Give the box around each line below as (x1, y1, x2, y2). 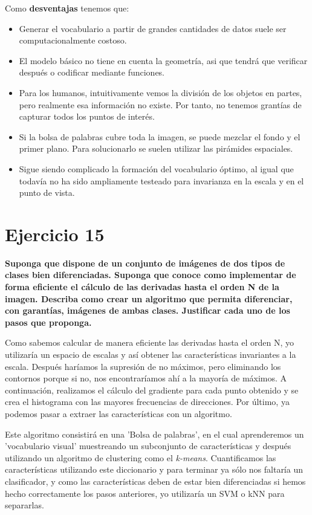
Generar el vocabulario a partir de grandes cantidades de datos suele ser (19, 22, 287, 34)
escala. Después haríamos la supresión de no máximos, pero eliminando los (5, 360, 281, 372)
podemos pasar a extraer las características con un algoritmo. (5, 407, 232, 419)
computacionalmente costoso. (19, 34, 127, 47)
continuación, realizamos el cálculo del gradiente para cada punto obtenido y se (5, 383, 299, 396)
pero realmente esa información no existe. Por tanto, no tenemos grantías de (19, 98, 302, 111)
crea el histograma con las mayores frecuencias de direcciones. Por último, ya (5, 395, 290, 408)
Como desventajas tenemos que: (5, 2, 129, 14)
